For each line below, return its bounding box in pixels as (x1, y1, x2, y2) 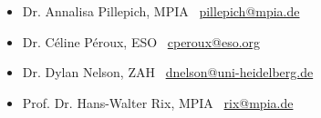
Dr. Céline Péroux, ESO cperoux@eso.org (22, 32, 261, 51)
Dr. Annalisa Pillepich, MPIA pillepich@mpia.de (22, 2, 300, 20)
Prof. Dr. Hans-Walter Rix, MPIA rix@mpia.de (22, 93, 294, 112)
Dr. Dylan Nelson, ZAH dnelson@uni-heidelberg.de (22, 63, 314, 82)
